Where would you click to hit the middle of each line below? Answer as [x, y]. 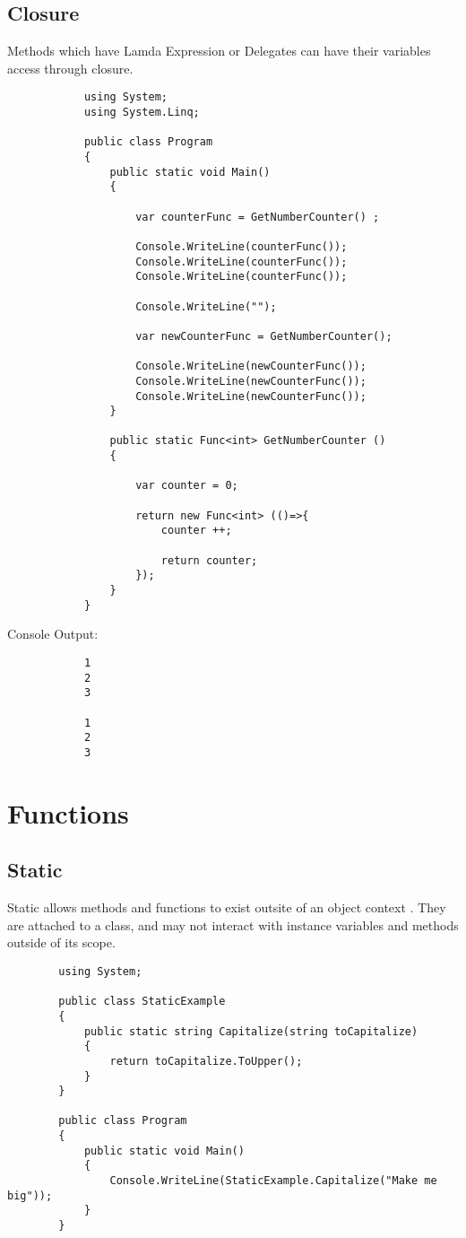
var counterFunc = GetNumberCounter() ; [258, 217]
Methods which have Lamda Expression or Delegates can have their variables [219, 51]
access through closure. [70, 68]
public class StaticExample [142, 1002]
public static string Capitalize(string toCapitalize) [251, 1031]
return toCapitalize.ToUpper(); [206, 1061]
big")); [30, 1195]
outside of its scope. [61, 942]
